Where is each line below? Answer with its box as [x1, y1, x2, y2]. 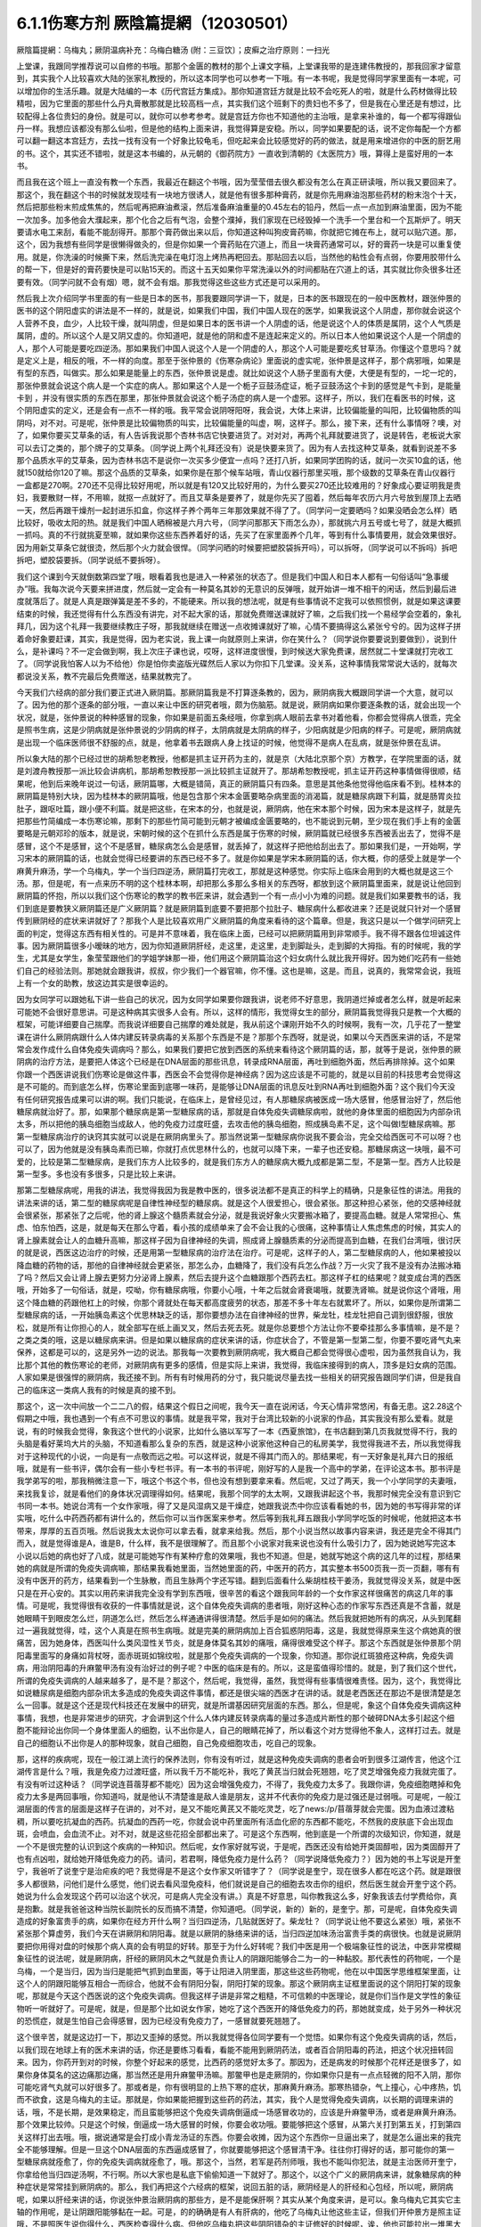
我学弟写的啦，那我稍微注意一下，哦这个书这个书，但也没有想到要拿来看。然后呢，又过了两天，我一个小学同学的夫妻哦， [16, 1475, 461, 1487]
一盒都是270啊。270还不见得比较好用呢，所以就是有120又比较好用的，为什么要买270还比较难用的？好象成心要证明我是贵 [16, 479, 462, 490]
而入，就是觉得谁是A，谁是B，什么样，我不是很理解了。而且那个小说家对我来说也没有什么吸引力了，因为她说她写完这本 [16, 1538, 456, 1549]
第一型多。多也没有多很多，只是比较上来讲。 [16, 1168, 181, 1179]
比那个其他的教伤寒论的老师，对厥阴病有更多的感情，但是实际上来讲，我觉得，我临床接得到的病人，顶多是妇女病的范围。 [16, 1359, 461, 1370]
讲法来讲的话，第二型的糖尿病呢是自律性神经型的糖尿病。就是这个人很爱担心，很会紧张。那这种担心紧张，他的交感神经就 [16, 1197, 461, 1208]
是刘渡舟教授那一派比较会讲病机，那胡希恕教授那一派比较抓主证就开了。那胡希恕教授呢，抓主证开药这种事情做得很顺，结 [16, 766, 461, 777]
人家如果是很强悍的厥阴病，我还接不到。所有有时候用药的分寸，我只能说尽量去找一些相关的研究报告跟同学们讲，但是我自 [16, 1372, 461, 1383]
